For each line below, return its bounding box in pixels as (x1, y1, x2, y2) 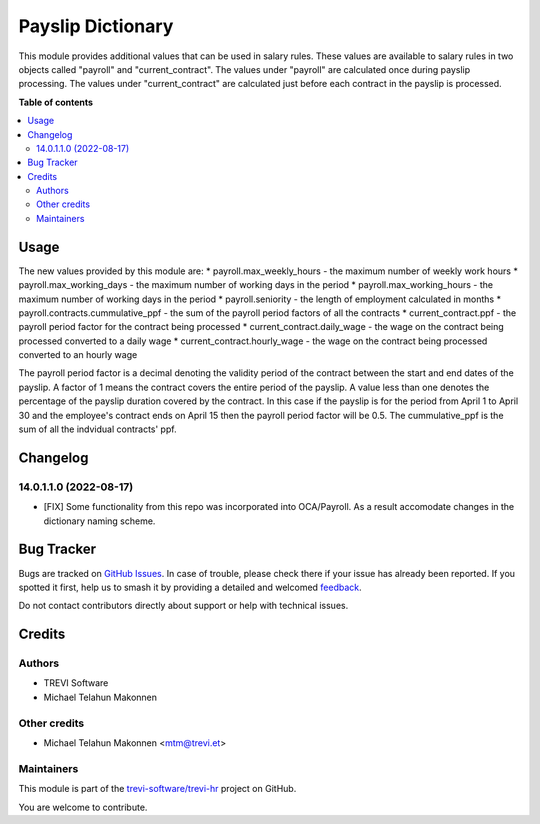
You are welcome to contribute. (18, 801, 148, 813)
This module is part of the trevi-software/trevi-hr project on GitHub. (18, 783, 297, 795)
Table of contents (18, 96, 94, 108)
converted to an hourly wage (18, 349, 138, 361)
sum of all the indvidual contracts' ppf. (18, 423, 177, 435)
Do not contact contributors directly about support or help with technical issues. (18, 600, 349, 612)
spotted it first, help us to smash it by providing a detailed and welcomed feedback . (18, 581, 362, 593)
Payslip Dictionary (18, 15, 174, 37)
